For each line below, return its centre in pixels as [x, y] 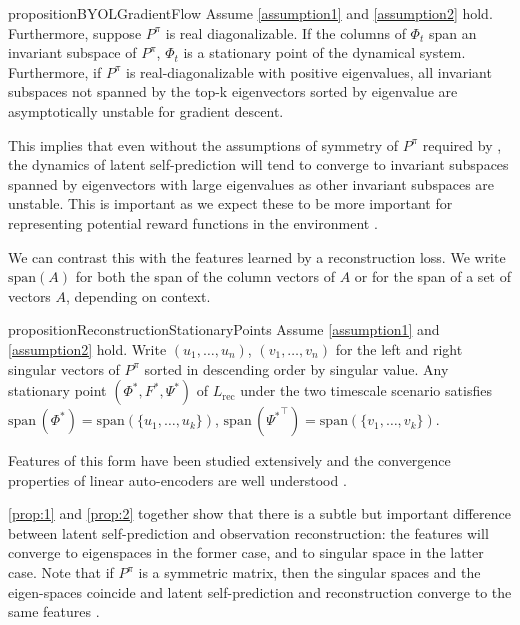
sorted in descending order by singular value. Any [296, 368]
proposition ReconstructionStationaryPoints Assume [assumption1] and [224, 329]
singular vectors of [64, 368]
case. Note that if [61, 572]
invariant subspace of [72, 52]
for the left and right [399, 348]
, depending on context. [138, 295]
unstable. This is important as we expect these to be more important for [230, 203]
